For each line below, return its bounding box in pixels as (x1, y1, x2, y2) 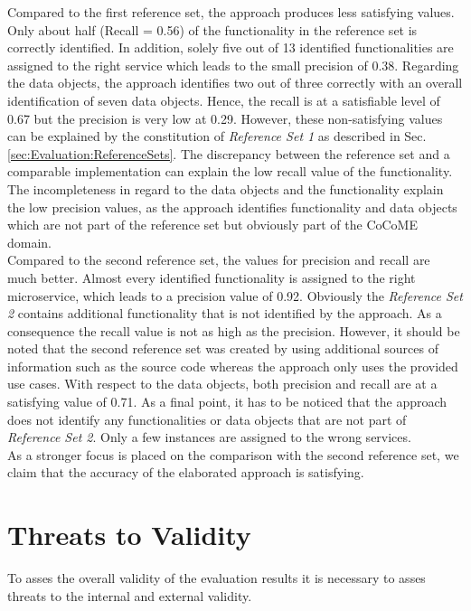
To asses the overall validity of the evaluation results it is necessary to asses (7, 569, 426, 587)
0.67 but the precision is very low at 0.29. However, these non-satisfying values (7, 108, 443, 127)
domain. (7, 232, 52, 251)
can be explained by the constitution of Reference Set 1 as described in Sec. (7, 127, 427, 146)
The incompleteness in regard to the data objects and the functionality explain (7, 179, 444, 198)
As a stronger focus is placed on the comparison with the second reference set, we (7, 445, 459, 464)
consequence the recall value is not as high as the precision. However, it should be (7, 321, 460, 340)
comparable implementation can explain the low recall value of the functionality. (7, 162, 453, 181)
